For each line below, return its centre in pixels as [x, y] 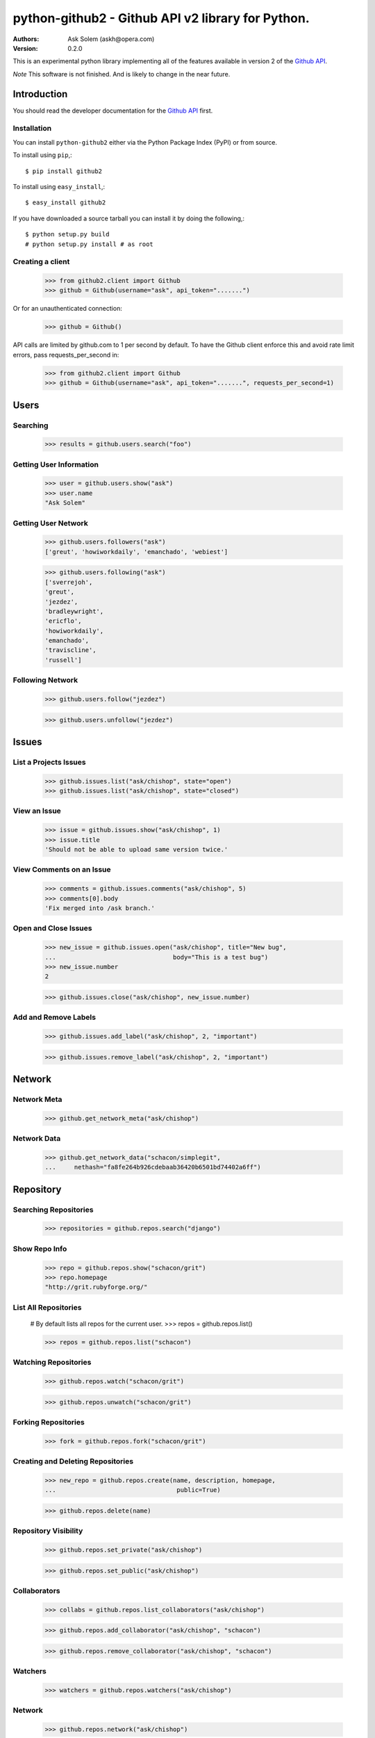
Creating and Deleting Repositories [73, 1461]
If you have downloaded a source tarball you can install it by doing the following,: [129, 218]
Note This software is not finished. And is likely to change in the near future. [122, 74]
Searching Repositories [53, 1210]
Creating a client [41, 262]
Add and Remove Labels [55, 1017]
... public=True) [133, 1490]
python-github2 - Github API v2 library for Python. [161, 18]
